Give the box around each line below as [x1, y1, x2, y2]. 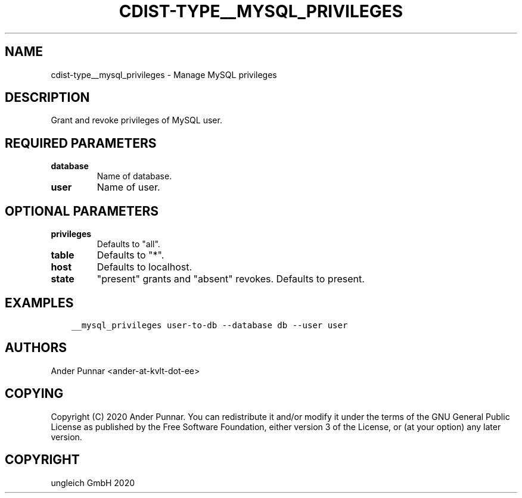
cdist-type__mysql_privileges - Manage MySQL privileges [51, 69, 277, 80]
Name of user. [97, 181, 160, 194]
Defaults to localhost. [97, 261, 192, 273]
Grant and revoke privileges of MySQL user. [51, 115, 222, 126]
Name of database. [97, 171, 172, 182]
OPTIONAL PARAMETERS [5, 203, 159, 219]
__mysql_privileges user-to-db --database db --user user [71, 320, 348, 330]
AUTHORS [5, 340, 67, 356]
